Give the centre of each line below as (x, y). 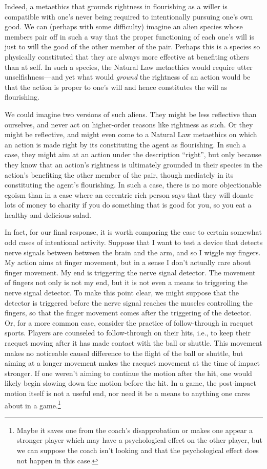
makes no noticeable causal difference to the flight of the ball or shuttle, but (124, 353)
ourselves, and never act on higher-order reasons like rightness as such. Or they (129, 124)
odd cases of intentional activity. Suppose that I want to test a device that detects (134, 242)
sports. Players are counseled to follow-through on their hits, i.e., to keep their (128, 333)
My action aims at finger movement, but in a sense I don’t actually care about (128, 262)
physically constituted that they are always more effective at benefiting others (127, 56)
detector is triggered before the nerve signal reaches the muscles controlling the (129, 302)
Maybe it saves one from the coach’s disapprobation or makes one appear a (135, 430)
